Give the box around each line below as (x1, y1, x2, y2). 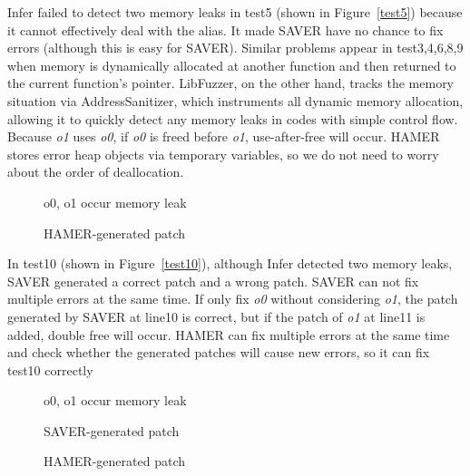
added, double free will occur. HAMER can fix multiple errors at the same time (7, 325, 450, 344)
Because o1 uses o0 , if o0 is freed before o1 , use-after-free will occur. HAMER (7, 127, 440, 146)
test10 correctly (7, 360, 93, 379)
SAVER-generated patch (44, 421, 180, 440)
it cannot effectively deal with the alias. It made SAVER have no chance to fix (7, 20, 444, 39)
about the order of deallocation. (7, 162, 184, 181)
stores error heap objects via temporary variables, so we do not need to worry (7, 144, 439, 163)
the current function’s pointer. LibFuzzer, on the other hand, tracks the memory (7, 73, 455, 92)
